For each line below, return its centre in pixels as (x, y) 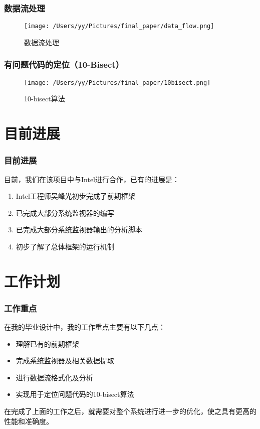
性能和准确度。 (29, 421)
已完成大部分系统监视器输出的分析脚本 (79, 230)
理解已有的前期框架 (47, 343)
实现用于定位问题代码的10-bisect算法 (75, 394)
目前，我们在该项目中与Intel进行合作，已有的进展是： (92, 179)
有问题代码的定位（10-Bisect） (64, 64)
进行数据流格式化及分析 (54, 377)
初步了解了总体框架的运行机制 (65, 246)
